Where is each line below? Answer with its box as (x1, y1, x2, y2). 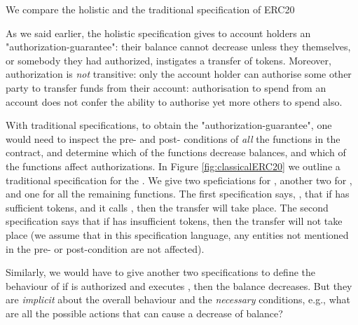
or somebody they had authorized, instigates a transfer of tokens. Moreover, (6, 53, 331, 67)
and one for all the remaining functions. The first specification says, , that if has (6, 186, 350, 201)
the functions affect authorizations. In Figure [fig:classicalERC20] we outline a (6, 158, 340, 173)
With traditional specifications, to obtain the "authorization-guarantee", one (6, 118, 332, 132)
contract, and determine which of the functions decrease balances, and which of (6, 145, 346, 160)
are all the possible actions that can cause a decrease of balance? (6, 305, 283, 320)
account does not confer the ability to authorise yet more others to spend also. (6, 94, 343, 109)
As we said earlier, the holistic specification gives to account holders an (6, 25, 311, 40)
